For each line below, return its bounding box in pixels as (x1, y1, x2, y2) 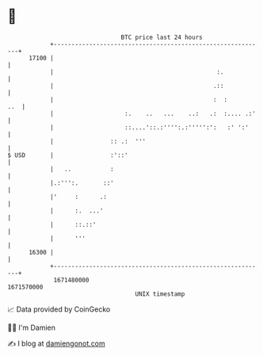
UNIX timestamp (135, 289, 185, 298)
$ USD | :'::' (7, 151, 128, 159)
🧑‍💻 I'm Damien (7, 323, 56, 332)
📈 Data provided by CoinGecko (7, 304, 111, 314)
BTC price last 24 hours (120, 33, 203, 41)
